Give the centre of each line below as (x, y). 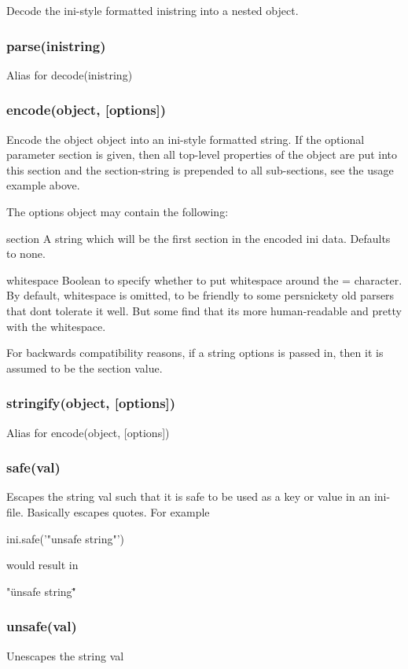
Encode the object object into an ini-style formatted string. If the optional (186, 139)
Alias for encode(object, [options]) (88, 432)
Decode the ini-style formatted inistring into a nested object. (153, 10)
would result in (42, 565)
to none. (26, 254)
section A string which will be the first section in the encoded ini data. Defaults (198, 238)
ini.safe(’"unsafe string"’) (65, 538)
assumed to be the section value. (85, 368)
